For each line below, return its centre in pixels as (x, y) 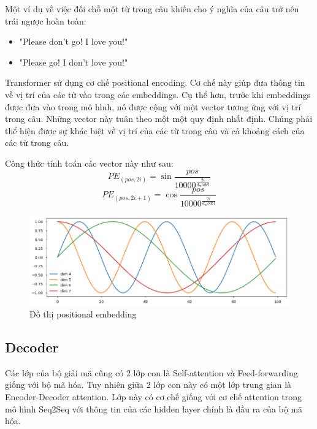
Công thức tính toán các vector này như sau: (89, 163)
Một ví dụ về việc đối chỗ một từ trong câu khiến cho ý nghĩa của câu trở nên (152, 9)
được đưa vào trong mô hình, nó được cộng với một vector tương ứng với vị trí (153, 106)
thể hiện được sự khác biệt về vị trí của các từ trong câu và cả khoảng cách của (155, 130)
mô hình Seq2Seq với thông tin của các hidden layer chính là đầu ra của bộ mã (154, 408)
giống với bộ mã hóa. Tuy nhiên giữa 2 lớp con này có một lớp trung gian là (148, 385)
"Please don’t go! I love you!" (74, 41)
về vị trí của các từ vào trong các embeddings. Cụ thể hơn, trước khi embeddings (158, 94)
